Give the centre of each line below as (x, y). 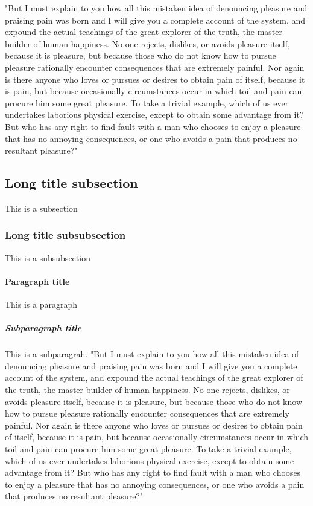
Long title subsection (71, 183)
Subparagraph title (43, 328)
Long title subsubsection (65, 235)
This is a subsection (41, 208)
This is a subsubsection (48, 257)
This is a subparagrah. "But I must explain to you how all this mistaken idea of (152, 354)
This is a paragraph (41, 304)
